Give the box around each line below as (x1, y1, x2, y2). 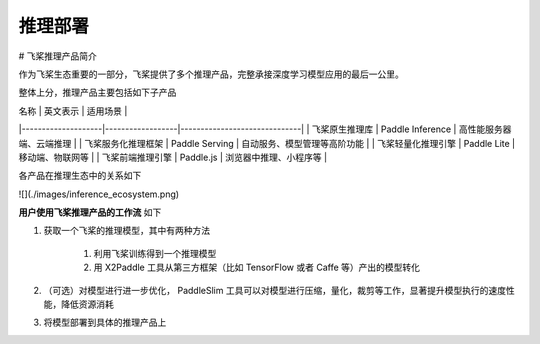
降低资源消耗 (60, 298, 114, 310)
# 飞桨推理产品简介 (18, 50, 97, 62)
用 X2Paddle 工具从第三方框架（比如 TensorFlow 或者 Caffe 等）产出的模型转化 (93, 261, 420, 274)
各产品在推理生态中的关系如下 (18, 170, 142, 182)
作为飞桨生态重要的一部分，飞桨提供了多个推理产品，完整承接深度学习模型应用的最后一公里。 (18, 68, 404, 80)
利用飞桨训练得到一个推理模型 (93, 247, 217, 259)
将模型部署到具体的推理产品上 (43, 316, 167, 329)
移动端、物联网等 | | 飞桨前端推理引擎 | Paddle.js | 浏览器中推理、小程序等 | (18, 151, 328, 163)
